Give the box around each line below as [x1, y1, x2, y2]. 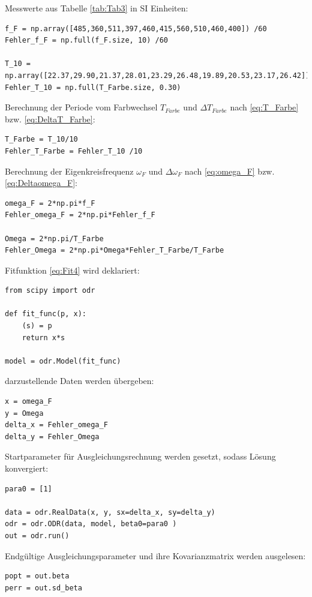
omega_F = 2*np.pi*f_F [5, 199, 95, 208]
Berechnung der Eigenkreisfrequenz [5, 164, 134, 177]
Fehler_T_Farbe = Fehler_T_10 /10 [5, 146, 143, 155]
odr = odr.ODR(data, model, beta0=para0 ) [5, 520, 177, 529]
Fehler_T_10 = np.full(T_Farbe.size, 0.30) [5, 83, 181, 92]
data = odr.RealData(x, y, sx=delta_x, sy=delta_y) [5, 508, 215, 517]
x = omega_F [5, 397, 52, 406]
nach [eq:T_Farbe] [230, 101, 299, 113]
